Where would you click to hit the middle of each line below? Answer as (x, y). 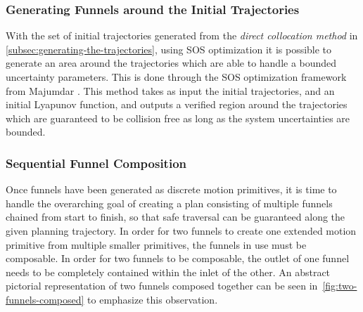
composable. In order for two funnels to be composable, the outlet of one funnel (178, 258)
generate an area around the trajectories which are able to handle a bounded (171, 63)
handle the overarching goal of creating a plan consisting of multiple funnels (169, 203)
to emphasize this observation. (153, 299)
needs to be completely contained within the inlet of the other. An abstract (168, 272)
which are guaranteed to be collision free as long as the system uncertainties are (178, 118)
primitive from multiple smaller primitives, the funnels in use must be (156, 244)
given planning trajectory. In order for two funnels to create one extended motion (181, 230)
